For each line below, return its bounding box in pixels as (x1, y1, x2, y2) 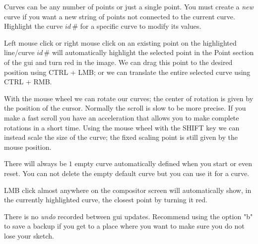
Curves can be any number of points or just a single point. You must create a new (4, 1, 254, 11)
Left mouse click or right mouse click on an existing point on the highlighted (4, 37, 237, 48)
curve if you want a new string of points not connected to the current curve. (4, 11, 235, 21)
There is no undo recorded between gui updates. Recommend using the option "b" (4, 211, 253, 221)
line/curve (4, 47, 35, 58)
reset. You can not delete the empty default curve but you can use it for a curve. (4, 168, 250, 178)
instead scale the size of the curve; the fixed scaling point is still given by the (4, 132, 238, 142)
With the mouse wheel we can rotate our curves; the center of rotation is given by (4, 93, 254, 103)
